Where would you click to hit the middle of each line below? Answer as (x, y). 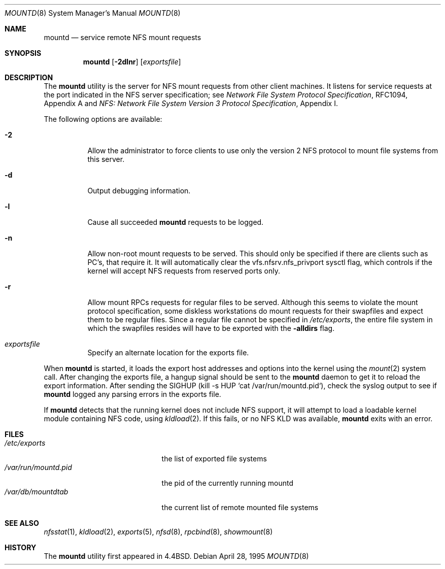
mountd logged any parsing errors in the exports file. (132, 394)
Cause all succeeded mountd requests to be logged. (176, 222)
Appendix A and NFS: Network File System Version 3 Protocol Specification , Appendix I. (191, 103)
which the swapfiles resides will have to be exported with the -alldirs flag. (211, 328)
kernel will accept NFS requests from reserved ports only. (184, 271)
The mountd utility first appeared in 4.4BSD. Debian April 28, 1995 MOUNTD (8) (176, 556)
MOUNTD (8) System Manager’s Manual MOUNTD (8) (93, 13)
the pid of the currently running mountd (228, 483)
